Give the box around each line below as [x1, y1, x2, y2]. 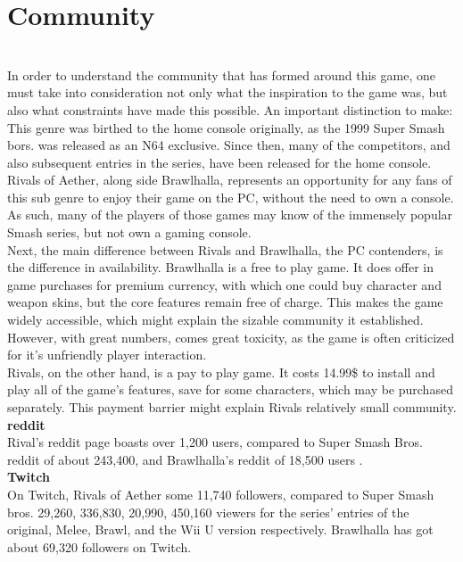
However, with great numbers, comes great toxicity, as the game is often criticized [7, 327, 455, 346]
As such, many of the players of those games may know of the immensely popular [7, 205, 453, 224]
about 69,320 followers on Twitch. [7, 537, 192, 556]
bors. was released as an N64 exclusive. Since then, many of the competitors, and [7, 136, 451, 154]
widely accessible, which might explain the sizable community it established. [7, 310, 424, 329]
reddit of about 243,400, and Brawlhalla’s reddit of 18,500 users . [7, 450, 363, 468]
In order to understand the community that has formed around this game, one [7, 65, 435, 84]
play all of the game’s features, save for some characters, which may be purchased [7, 380, 453, 399]
